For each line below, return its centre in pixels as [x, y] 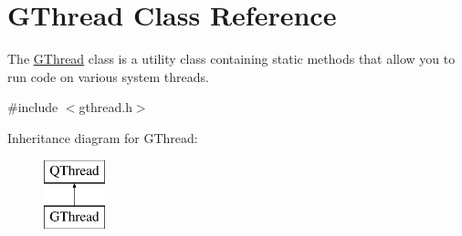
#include [33, 107]
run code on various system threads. [108, 76]
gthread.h [105, 107]
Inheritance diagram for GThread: [103, 137]
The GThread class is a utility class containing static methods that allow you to [231, 59]
